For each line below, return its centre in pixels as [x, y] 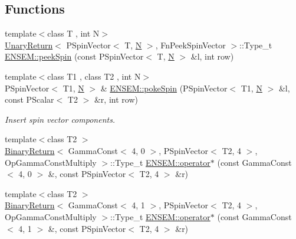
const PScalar [29, 99]
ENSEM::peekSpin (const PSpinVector [74, 56]
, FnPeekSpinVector [190, 45]
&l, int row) [212, 56]
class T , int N [73, 33]
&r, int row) [116, 99]
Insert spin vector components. [60, 119]
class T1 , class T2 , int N [94, 76]
